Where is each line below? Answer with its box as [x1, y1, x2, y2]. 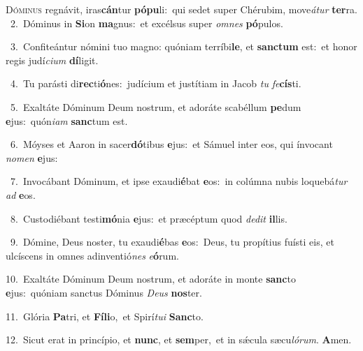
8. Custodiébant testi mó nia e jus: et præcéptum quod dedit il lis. [10, 211, 287, 225]
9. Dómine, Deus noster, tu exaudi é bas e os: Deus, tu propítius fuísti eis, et [10, 234, 334, 249]
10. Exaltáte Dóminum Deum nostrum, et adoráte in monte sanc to [6, 271, 296, 286]
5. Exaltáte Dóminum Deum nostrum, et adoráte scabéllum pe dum [10, 99, 301, 114]
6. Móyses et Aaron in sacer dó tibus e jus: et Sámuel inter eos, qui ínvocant [10, 137, 333, 151]
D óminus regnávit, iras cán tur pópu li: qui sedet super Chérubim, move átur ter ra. [6, 2, 357, 16]
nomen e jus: [6, 150, 58, 165]
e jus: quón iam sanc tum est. [6, 113, 128, 128]
